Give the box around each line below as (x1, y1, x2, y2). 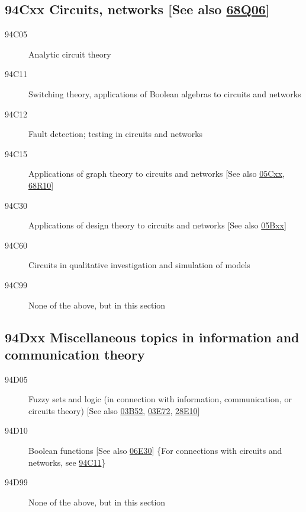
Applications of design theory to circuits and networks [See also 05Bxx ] (28, 219, 286, 231)
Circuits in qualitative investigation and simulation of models (28, 259, 250, 271)
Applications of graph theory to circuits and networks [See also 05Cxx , (28, 167, 285, 180)
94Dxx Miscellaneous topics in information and (5, 327, 299, 346)
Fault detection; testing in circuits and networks (28, 128, 203, 140)
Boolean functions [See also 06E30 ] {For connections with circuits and (28, 444, 282, 457)
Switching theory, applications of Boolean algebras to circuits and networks (28, 87, 301, 100)
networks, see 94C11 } (28, 456, 106, 468)
